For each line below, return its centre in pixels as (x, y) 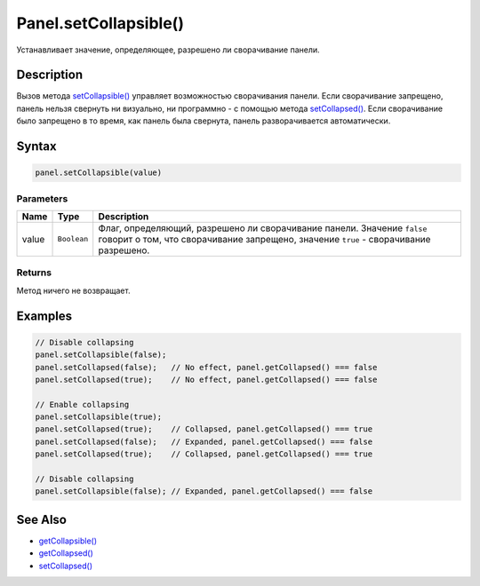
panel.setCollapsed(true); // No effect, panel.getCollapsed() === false (206, 379)
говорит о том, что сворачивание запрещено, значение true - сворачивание (264, 239)
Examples (44, 316)
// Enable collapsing (82, 404)
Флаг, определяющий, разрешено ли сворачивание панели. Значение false (263, 228)
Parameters (42, 198)
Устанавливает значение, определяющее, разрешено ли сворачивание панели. (168, 50)
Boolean (73, 239)
